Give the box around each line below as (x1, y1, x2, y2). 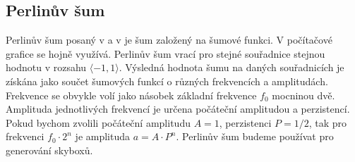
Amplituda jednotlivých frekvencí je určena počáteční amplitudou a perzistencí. (6, 101, 350, 116)
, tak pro (308, 115, 347, 130)
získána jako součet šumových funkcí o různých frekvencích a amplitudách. (6, 73, 328, 88)
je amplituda (75, 129, 131, 144)
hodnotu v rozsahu (6, 60, 87, 75)
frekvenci (6, 129, 44, 144)
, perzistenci (219, 115, 272, 130)
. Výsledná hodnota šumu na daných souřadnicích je (119, 60, 344, 75)
